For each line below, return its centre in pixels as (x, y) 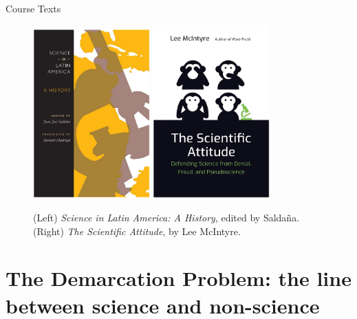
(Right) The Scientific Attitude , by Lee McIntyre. (137, 231)
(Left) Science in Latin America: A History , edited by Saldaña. (166, 217)
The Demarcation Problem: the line (178, 278)
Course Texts (33, 8)
